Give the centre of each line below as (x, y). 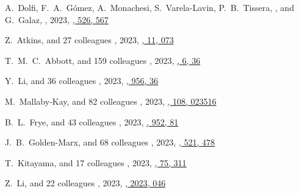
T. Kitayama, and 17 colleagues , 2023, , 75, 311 (96, 162)
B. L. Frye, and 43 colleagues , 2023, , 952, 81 (92, 121)
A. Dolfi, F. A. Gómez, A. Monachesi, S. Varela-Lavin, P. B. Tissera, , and (149, 7)
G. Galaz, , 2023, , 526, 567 (57, 19)
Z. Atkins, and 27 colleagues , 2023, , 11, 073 (89, 40)
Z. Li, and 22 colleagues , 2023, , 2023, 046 (85, 183)
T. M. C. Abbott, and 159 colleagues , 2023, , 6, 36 (103, 60)
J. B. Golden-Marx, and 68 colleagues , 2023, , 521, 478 (110, 142)
